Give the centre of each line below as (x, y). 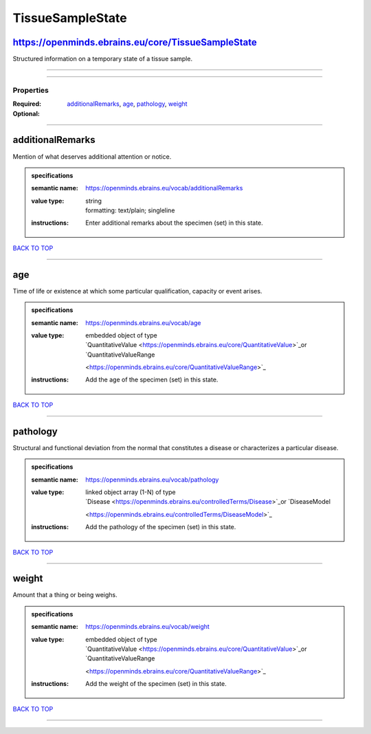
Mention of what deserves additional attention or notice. (92, 156)
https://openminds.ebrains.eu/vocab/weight (147, 627)
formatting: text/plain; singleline (130, 210)
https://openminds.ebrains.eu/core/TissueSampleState (135, 42)
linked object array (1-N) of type (131, 492)
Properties (31, 90)
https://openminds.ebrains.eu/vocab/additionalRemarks (164, 188)
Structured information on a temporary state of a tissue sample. (102, 59)
